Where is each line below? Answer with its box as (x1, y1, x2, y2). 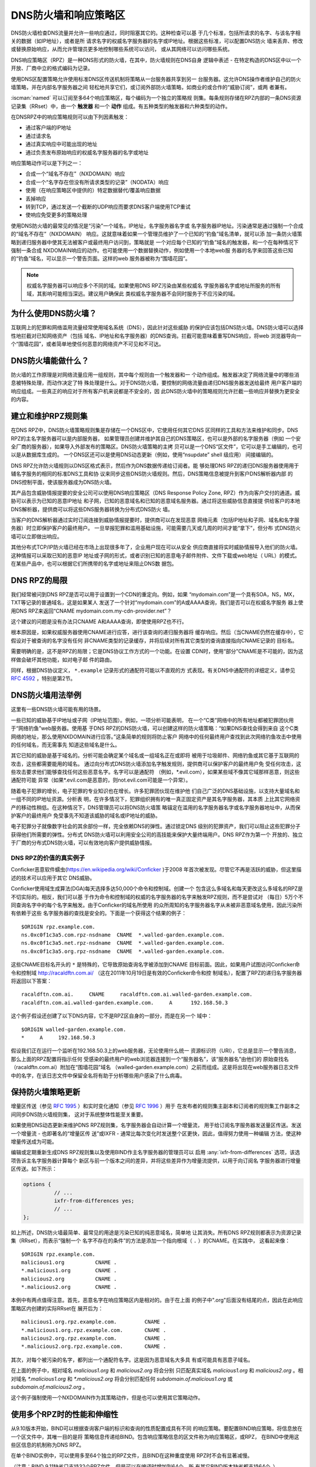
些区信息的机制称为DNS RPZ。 (11, 1441, 85, 1449)
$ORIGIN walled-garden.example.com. (21, 1026, 126, 1033)
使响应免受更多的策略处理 (25, 211, 87, 218)
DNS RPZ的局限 (11, 575, 68, 585)
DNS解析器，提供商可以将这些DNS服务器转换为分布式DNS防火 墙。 (11, 505, 173, 513)
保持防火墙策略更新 (11, 1087, 80, 1097)
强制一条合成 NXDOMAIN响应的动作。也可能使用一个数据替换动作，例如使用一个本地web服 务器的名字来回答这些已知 (11, 246, 294, 253)
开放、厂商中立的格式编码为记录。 (11, 65, 93, 72)
